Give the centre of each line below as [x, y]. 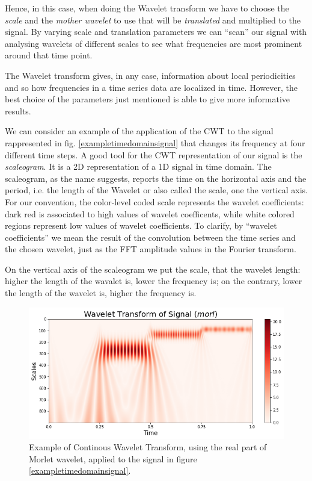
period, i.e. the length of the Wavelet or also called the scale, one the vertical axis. [156, 190]
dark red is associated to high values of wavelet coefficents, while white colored [150, 213]
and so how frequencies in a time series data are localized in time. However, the [151, 87]
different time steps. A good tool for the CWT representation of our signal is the [154, 154]
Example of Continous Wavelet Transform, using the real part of [148, 447]
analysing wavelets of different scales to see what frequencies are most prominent [154, 43]
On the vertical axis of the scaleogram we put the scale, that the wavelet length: [153, 269]
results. [18, 110]
